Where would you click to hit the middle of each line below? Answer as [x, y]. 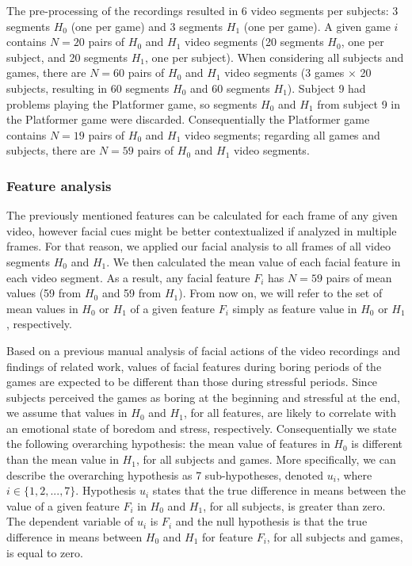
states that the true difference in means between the [279, 490]
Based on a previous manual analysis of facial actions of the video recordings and [204, 350]
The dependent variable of [70, 521]
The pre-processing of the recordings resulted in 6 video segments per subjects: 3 [202, 10]
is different [377, 444]
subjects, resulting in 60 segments [88, 88]
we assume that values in [67, 413]
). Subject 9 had [326, 88]
